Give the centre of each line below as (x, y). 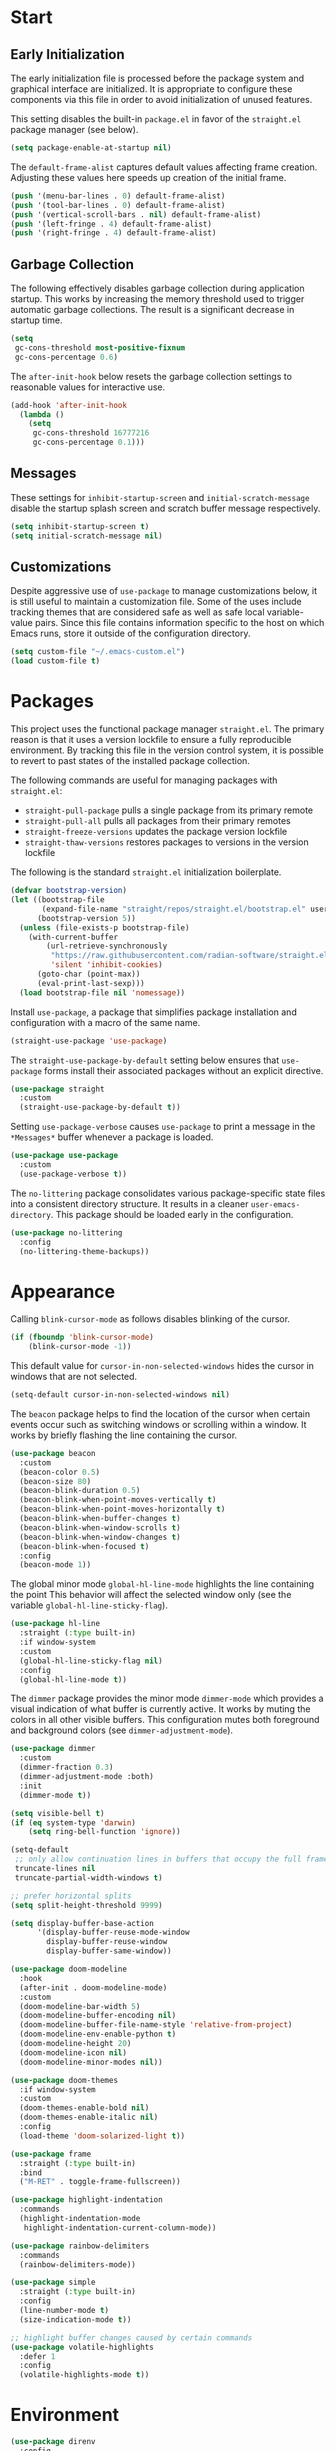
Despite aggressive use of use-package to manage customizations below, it (164, 591)
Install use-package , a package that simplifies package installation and (153, 1012)
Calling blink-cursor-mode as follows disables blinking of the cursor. (150, 1319)
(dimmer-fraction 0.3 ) (66, 1767)
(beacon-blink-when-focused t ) (84, 1546)
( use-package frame (51, 2154)
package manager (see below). (74, 129)
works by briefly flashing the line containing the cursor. (124, 1435)
